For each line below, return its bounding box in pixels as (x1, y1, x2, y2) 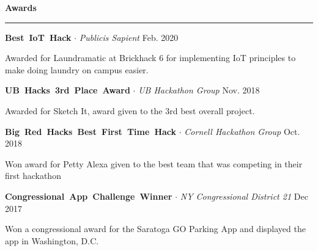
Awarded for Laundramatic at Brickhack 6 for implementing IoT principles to (5, 51, 296, 64)
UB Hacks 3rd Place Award (5, 84, 130, 96)
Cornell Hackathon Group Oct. (184, 125, 300, 137)
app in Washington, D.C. (5, 234, 99, 247)
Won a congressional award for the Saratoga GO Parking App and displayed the (5, 222, 306, 235)
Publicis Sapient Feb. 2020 (79, 31, 179, 43)
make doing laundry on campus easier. (5, 63, 149, 76)
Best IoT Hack (5, 31, 72, 43)
